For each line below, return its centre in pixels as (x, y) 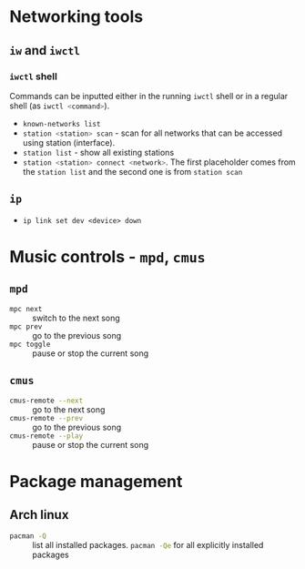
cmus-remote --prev (46, 418)
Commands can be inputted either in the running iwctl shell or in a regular (149, 96)
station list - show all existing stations (98, 152)
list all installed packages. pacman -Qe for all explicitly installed (148, 544)
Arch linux (39, 515)
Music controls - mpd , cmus (108, 256)
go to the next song (69, 409)
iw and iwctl (45, 51)
